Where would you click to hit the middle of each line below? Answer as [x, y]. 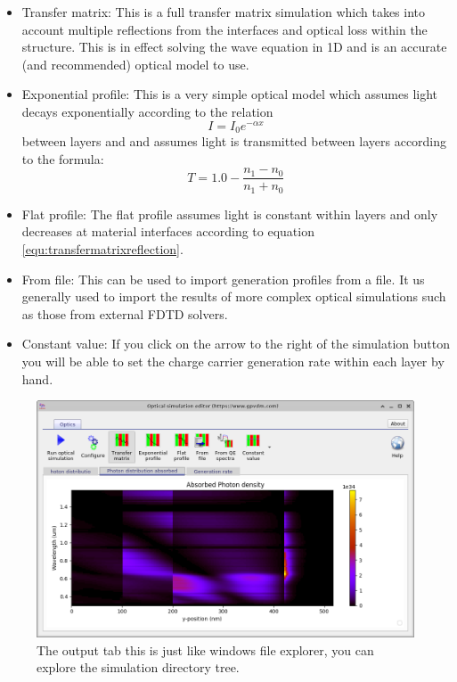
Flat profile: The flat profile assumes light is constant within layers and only [230, 214]
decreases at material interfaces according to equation [168, 231]
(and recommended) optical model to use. [135, 64]
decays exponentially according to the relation [147, 111]
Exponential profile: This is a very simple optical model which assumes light [230, 94]
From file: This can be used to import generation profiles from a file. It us [223, 279]
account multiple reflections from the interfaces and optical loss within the [224, 29]
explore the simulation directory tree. [138, 667]
